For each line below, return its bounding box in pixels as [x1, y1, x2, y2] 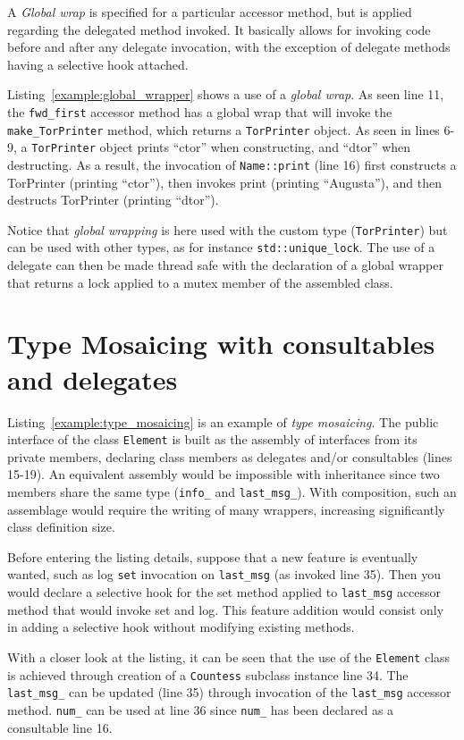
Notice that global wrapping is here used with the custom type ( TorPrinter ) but [7, 220, 448, 239]
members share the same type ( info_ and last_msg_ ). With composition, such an [7, 483, 457, 501]
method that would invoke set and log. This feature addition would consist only [7, 600, 444, 618]
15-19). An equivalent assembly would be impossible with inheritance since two [7, 465, 440, 484]
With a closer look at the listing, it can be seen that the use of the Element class [7, 647, 451, 666]
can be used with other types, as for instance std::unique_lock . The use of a [7, 238, 435, 256]
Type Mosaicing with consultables [7, 325, 435, 362]
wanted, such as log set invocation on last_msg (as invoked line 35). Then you [7, 565, 441, 584]
